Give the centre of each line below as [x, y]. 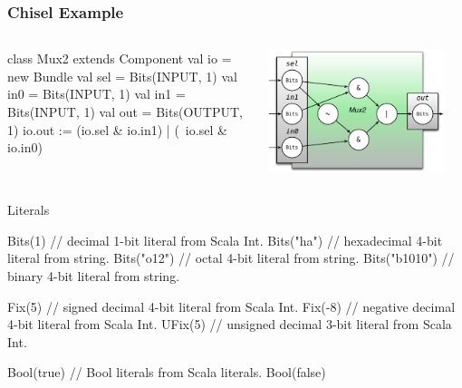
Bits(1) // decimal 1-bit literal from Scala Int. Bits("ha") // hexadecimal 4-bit [225, 240]
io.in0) [25, 147]
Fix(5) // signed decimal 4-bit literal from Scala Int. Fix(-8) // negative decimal [231, 306]
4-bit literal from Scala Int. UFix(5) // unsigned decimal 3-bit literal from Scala [230, 324]
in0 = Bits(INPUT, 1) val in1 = [96, 94]
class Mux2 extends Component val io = [120, 58]
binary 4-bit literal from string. [94, 276]
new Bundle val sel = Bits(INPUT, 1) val [122, 76]
